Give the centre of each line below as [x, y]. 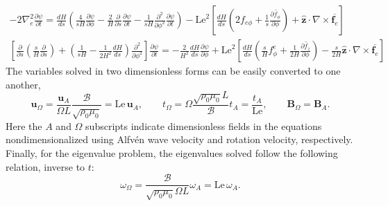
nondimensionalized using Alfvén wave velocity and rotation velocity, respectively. [179, 139]
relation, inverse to [45, 166]
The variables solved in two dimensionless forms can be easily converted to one [173, 71]
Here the [24, 125]
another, [23, 84]
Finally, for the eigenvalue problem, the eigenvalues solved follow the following [172, 153]
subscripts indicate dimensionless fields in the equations [204, 125]
